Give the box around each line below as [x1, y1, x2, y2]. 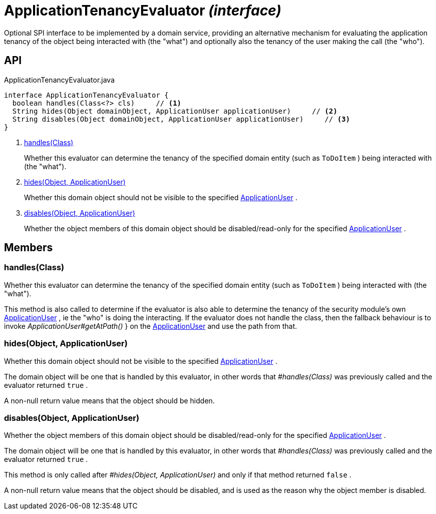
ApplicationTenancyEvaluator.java [4, 75, 115, 84]
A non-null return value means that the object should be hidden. [4, 396, 215, 405]
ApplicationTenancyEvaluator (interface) [4, 2, 281, 19]
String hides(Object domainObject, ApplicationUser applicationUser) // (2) [12, 107, 337, 115]
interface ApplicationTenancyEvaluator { [4, 91, 169, 99]
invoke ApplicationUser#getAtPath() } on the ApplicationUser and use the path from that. [4, 321, 297, 330]
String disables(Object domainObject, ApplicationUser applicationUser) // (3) [12, 115, 350, 123]
